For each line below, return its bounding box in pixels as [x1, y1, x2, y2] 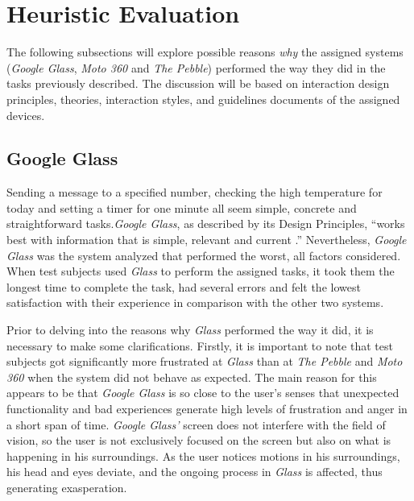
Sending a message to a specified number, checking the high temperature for [6, 184, 383, 201]
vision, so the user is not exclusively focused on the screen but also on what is [6, 432, 391, 449]
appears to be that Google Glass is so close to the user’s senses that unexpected [6, 384, 400, 401]
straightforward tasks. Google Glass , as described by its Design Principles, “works [6, 215, 405, 232]
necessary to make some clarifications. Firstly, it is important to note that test [6, 337, 393, 354]
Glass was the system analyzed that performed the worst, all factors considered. [6, 246, 401, 263]
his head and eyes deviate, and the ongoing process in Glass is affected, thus [6, 463, 383, 480]
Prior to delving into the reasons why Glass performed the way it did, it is [6, 321, 374, 338]
